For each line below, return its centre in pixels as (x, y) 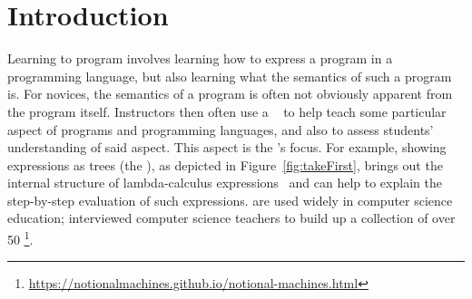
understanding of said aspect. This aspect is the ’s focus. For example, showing (227, 147)
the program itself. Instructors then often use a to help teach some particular (227, 111)
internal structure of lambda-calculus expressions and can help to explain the (225, 183)
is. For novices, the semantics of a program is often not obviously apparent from (230, 94)
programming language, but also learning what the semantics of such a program (230, 76)
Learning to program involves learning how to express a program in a (200, 58)
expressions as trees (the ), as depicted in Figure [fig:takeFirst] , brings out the (225, 164)
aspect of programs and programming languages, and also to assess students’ (221, 129)
